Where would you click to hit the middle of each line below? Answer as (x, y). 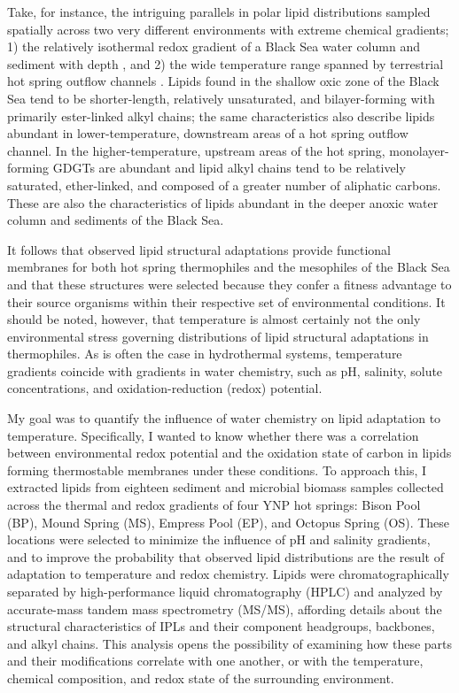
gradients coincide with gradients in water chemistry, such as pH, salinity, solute (225, 370)
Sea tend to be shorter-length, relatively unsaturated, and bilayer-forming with (221, 98)
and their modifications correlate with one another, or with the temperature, (215, 661)
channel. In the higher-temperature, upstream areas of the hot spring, (196, 150)
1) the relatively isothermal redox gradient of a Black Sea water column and (214, 46)
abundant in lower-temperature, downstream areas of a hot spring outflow (208, 133)
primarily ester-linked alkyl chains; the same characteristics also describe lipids (221, 115)
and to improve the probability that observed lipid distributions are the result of (226, 556)
